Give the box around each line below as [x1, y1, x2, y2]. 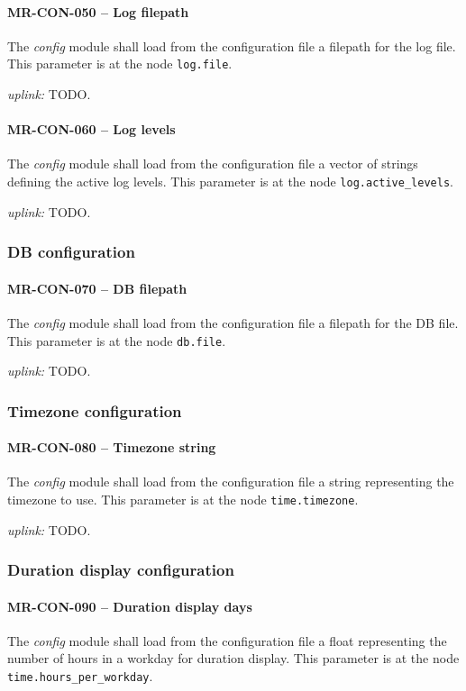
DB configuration [7, 241, 135, 263]
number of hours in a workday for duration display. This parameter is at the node [7, 649, 460, 668]
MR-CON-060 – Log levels [7, 120, 176, 139]
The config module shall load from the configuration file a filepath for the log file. [7, 36, 456, 55]
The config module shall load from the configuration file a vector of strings [7, 154, 418, 173]
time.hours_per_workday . [7, 667, 153, 686]
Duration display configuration [7, 559, 234, 581]
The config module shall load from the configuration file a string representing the [7, 472, 454, 491]
